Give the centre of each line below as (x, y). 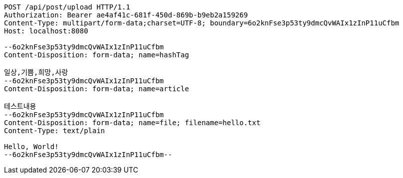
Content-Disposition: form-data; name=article (97, 89)
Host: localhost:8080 (46, 31)
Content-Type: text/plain (55, 131)
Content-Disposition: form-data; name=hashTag (97, 55)
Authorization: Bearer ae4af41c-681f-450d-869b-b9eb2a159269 (126, 15)
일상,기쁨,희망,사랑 (36, 72)
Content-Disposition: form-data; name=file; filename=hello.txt (132, 123)
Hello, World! (31, 147)
